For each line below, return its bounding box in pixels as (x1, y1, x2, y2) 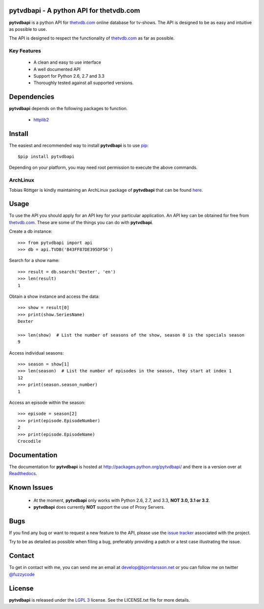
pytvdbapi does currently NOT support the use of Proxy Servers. (33, 504, 165, 510)
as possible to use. (9, 26, 47, 32)
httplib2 (33, 116, 49, 122)
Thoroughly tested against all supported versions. (33, 80, 134, 86)
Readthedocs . (9, 471, 38, 476)
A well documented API (33, 66, 81, 72)
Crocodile (18, 438, 41, 444)
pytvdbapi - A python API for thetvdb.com (9, 6, 140, 15)
